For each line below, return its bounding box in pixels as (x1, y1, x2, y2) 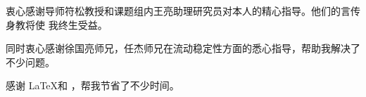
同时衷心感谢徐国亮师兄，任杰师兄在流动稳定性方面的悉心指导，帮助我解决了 (6, 41, 360, 56)
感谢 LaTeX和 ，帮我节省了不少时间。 (6, 78, 179, 93)
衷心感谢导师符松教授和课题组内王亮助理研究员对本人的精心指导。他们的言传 (6, 4, 360, 18)
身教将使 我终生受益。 (6, 17, 108, 32)
